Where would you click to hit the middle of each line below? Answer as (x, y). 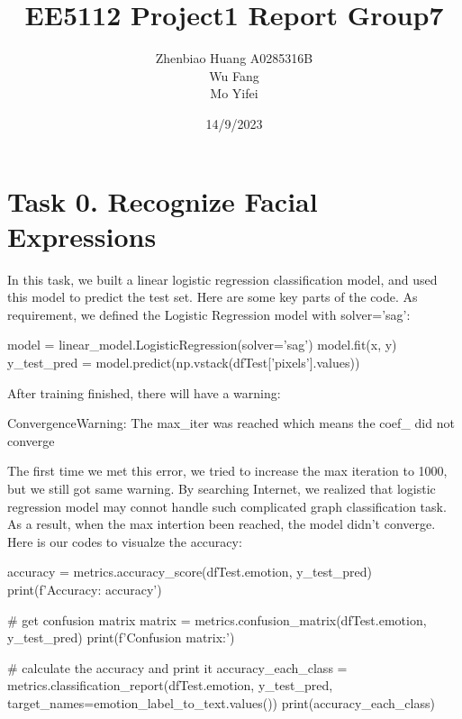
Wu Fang (234, 75)
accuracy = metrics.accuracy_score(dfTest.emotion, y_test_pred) (190, 572)
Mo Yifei (234, 93)
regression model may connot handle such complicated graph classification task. (227, 506)
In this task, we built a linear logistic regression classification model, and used (222, 279)
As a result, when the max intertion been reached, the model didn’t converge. (222, 524)
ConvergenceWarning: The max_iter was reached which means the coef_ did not (231, 423)
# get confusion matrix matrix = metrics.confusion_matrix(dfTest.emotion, (217, 619)
